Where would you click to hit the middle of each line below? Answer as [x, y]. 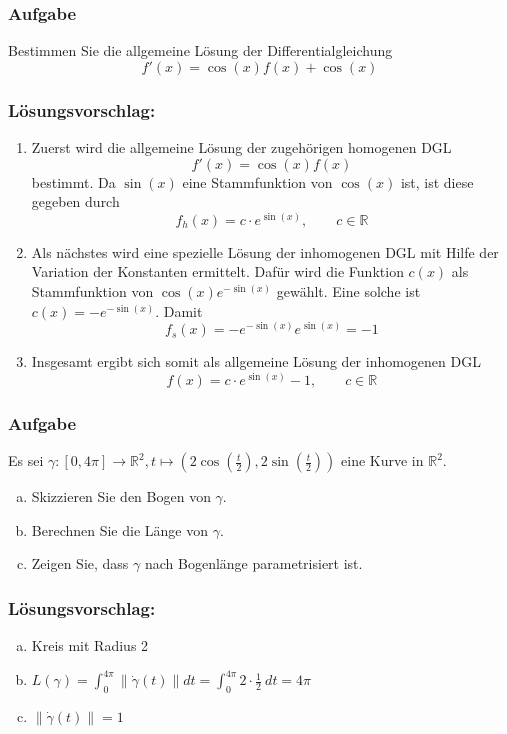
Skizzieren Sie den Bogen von [121, 496]
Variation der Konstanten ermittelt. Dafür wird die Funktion [217, 271]
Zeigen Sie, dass [80, 563]
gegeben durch [75, 201]
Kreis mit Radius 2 [90, 645]
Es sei [26, 460]
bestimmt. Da [73, 181]
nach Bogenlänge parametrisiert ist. [253, 563]
